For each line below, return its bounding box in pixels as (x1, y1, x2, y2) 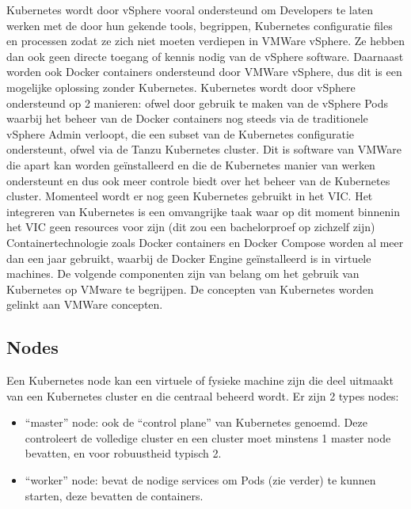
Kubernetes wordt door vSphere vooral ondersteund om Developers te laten (6, 2, 374, 17)
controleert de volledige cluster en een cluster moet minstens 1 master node (25, 429, 391, 446)
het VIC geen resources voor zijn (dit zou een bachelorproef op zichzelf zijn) (6, 218, 375, 235)
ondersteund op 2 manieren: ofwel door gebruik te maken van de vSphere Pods (6, 94, 389, 111)
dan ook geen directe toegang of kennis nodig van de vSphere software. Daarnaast (6, 47, 404, 64)
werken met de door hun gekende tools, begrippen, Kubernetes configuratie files (6, 17, 393, 33)
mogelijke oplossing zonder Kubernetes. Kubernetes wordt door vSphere (6, 78, 356, 95)
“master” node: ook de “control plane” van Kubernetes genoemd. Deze (25, 414, 367, 431)
